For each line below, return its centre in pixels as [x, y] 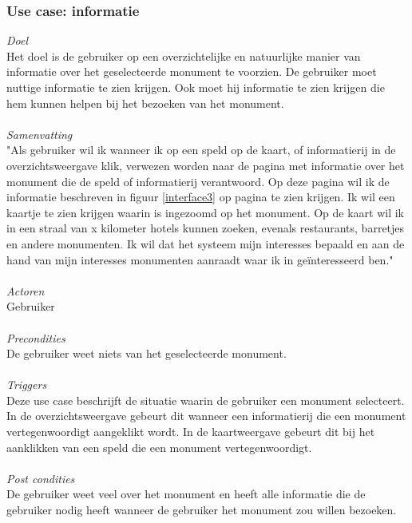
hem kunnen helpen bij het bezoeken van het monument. [145, 103]
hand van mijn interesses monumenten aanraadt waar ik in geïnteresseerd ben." [200, 259]
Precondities [36, 337]
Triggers [27, 384]
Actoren [26, 290]
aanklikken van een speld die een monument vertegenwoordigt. [159, 447]
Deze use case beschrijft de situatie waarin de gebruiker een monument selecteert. [206, 400]
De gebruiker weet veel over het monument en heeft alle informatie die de [186, 494]
